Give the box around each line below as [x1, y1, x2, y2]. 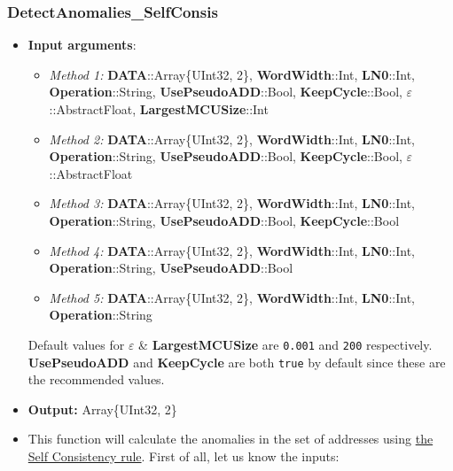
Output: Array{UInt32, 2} [27, 399, 177, 418]
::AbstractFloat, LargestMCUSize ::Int [49, 100, 269, 118]
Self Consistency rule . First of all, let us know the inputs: [27, 447, 340, 466]
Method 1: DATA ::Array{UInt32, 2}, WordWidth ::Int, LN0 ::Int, [49, 65, 415, 83]
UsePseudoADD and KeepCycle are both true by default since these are [27, 352, 446, 371]
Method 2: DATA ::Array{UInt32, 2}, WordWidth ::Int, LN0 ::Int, [49, 129, 415, 148]
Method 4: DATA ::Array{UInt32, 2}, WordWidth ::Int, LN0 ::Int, [49, 241, 415, 259]
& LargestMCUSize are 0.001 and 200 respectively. [138, 335, 433, 353]
